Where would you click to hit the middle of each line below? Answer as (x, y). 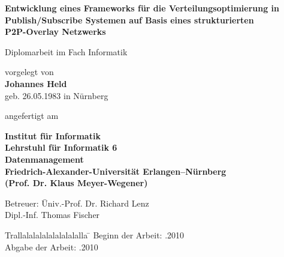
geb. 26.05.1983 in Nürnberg (57, 95)
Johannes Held (36, 83)
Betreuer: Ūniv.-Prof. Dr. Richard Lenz (77, 203)
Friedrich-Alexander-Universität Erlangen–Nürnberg (116, 171)
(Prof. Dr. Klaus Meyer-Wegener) (76, 183)
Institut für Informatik (53, 135)
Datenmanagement (44, 159)
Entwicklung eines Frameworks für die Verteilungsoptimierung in (142, 8)
